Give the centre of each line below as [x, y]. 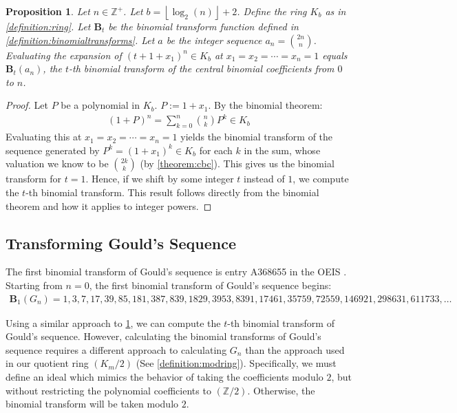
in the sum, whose [282, 150]
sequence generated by [53, 150]
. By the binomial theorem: [265, 105]
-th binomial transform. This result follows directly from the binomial [172, 192]
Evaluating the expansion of [64, 55]
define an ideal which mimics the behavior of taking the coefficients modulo [164, 377]
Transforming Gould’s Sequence [121, 243]
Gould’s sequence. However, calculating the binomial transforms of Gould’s [163, 336]
